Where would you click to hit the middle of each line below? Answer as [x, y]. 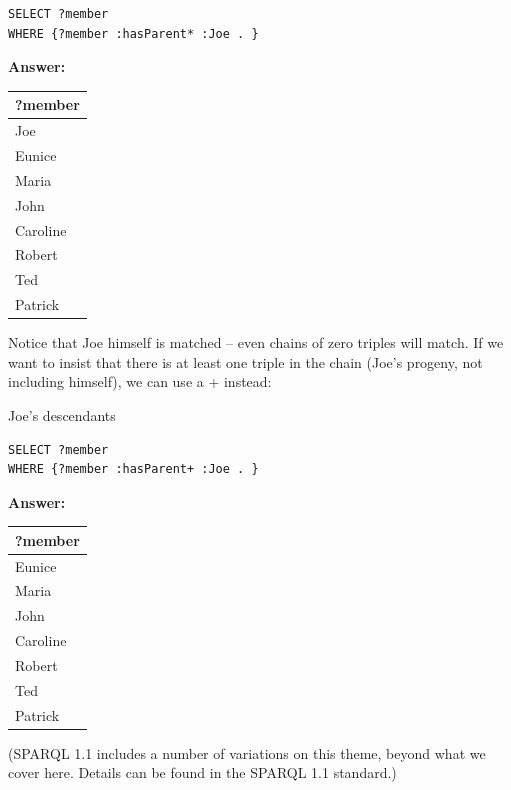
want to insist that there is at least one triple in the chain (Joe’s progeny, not [245, 361]
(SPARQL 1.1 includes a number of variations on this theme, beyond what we [247, 752]
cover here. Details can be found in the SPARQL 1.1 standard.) [202, 772]
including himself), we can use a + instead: [140, 381]
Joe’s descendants [62, 414]
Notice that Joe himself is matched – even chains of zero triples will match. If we [256, 342]
